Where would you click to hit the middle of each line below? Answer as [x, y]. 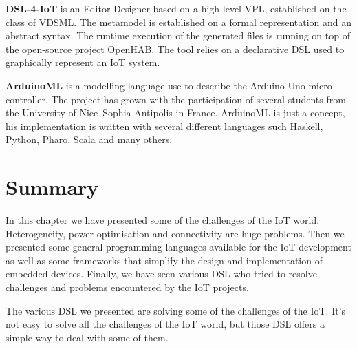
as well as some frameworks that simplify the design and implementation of [164, 260]
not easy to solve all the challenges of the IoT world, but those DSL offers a [165, 324]
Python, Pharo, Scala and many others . [89, 139]
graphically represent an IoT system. [83, 62]
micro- [322, 85]
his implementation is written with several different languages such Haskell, [164, 126]
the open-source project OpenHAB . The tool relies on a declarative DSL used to [175, 49]
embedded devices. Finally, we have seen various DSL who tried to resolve [161, 274]
